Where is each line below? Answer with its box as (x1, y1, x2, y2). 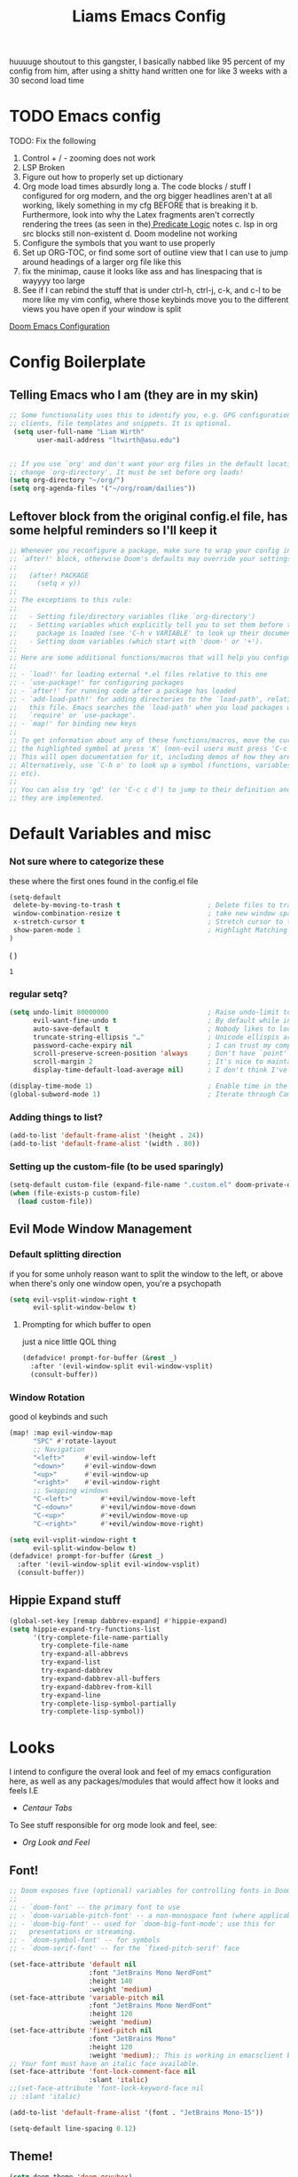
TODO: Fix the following (9, 136, 97, 146)
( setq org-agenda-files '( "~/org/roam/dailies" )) (9, 484, 197, 494)
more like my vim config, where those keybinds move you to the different (21, 295, 289, 305)
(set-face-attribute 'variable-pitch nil (9, 1993, 165, 2002)
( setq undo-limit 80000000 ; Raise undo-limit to (9, 1008, 292, 1017)
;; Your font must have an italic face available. (9, 2059, 200, 2068)
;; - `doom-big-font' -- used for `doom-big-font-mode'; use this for (9, 1920, 276, 1928)
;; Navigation (32, 1445, 86, 1453)
